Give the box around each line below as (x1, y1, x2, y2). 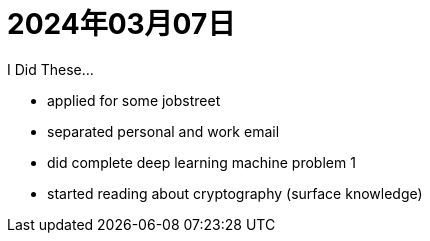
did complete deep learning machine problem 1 (47, 153, 356, 171)
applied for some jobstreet (47, 91, 221, 109)
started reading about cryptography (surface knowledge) (47, 184, 423, 202)
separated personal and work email (47, 122, 280, 140)
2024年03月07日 (7, 7, 236, 41)
